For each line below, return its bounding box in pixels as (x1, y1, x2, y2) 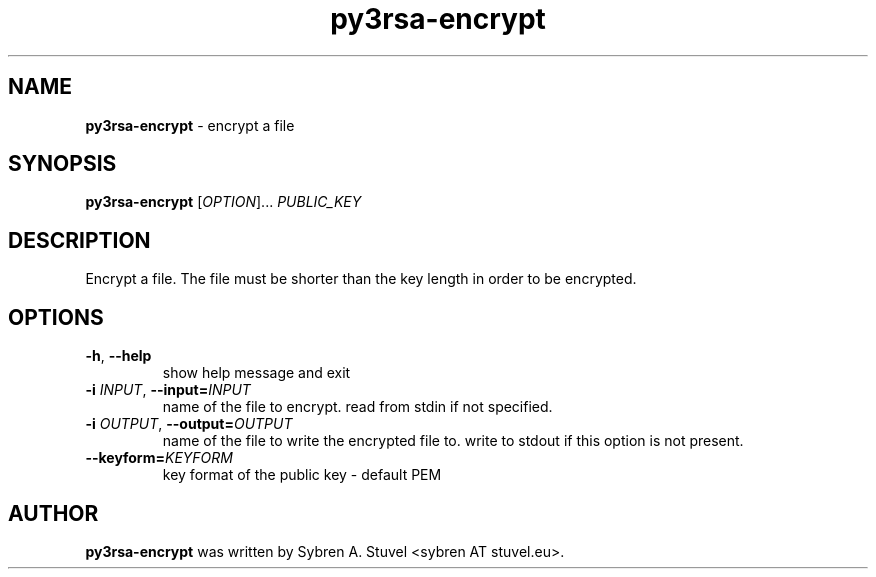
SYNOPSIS (8, 151, 117, 177)
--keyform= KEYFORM (85, 449, 233, 467)
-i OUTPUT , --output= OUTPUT (85, 415, 293, 433)
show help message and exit (162, 364, 351, 382)
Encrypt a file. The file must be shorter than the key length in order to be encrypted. (85, 270, 637, 288)
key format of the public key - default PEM (162, 466, 442, 484)
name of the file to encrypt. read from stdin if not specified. (162, 398, 553, 416)
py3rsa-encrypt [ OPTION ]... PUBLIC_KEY (85, 193, 362, 211)
